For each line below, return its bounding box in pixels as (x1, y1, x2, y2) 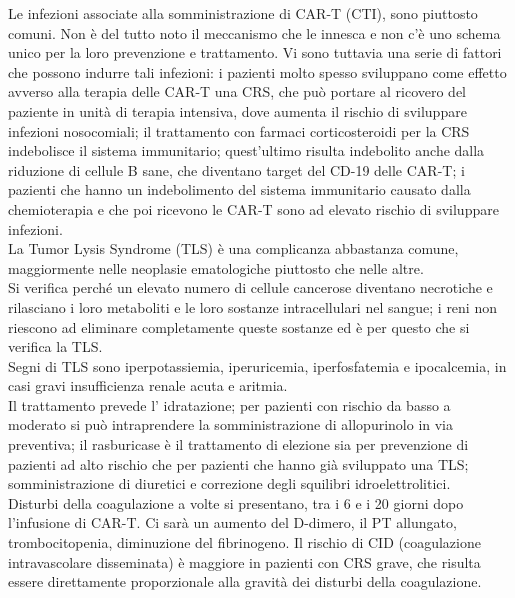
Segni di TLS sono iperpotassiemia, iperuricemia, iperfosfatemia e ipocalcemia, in (8, 355, 507, 376)
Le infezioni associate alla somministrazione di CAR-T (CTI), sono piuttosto (8, 3, 478, 23)
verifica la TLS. (8, 336, 103, 357)
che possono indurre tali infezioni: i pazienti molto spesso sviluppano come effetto (8, 61, 507, 82)
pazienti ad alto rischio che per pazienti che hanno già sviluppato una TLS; (8, 453, 469, 474)
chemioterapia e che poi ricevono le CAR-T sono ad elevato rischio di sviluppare (8, 198, 499, 219)
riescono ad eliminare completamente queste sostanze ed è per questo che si (8, 316, 470, 337)
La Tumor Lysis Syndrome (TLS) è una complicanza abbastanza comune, (8, 238, 459, 259)
